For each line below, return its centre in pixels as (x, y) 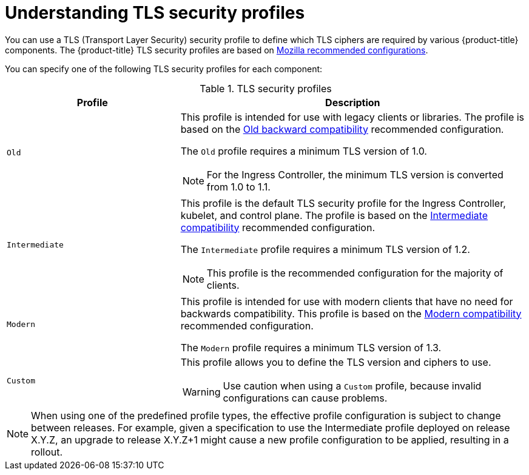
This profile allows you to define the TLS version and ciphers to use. (336, 362)
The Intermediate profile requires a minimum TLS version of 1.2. (325, 249)
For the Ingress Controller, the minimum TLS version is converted (355, 174)
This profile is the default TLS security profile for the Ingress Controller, (343, 203)
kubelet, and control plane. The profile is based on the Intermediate (334, 215)
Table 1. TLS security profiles (266, 88)
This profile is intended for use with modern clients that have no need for (347, 301)
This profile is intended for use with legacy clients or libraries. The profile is (352, 117)
